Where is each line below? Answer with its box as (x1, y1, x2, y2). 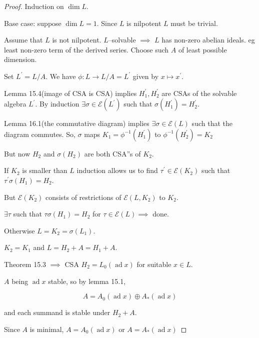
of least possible (178, 44, 227, 54)
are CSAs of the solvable (161, 87, 237, 98)
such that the (191, 118, 232, 128)
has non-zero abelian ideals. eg (161, 34, 255, 45)
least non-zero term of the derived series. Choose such (4, 44, 169, 54)
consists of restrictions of (45, 191, 121, 202)
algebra (4, 98, 26, 109)
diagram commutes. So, (4, 128, 75, 139)
